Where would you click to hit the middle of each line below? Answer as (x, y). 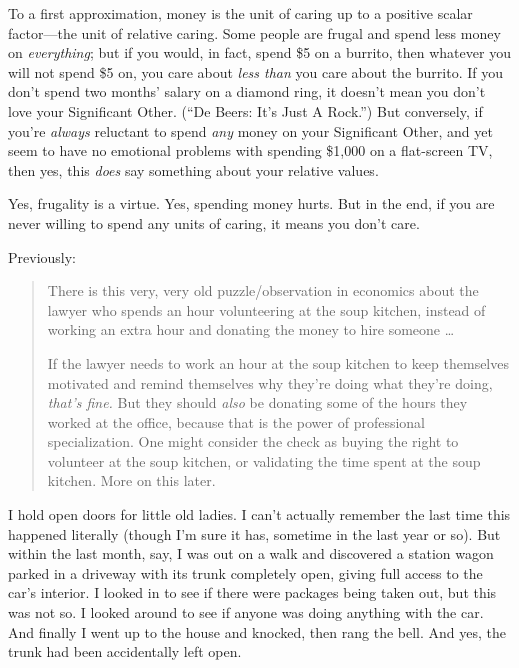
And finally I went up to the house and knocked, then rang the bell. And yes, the (257, 631)
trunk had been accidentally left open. (125, 651)
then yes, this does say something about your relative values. (193, 169)
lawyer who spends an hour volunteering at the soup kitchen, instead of (266, 309)
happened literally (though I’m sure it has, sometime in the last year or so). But (254, 533)
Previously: (42, 256)
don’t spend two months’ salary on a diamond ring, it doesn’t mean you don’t (247, 91)
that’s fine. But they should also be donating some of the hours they (257, 402)
